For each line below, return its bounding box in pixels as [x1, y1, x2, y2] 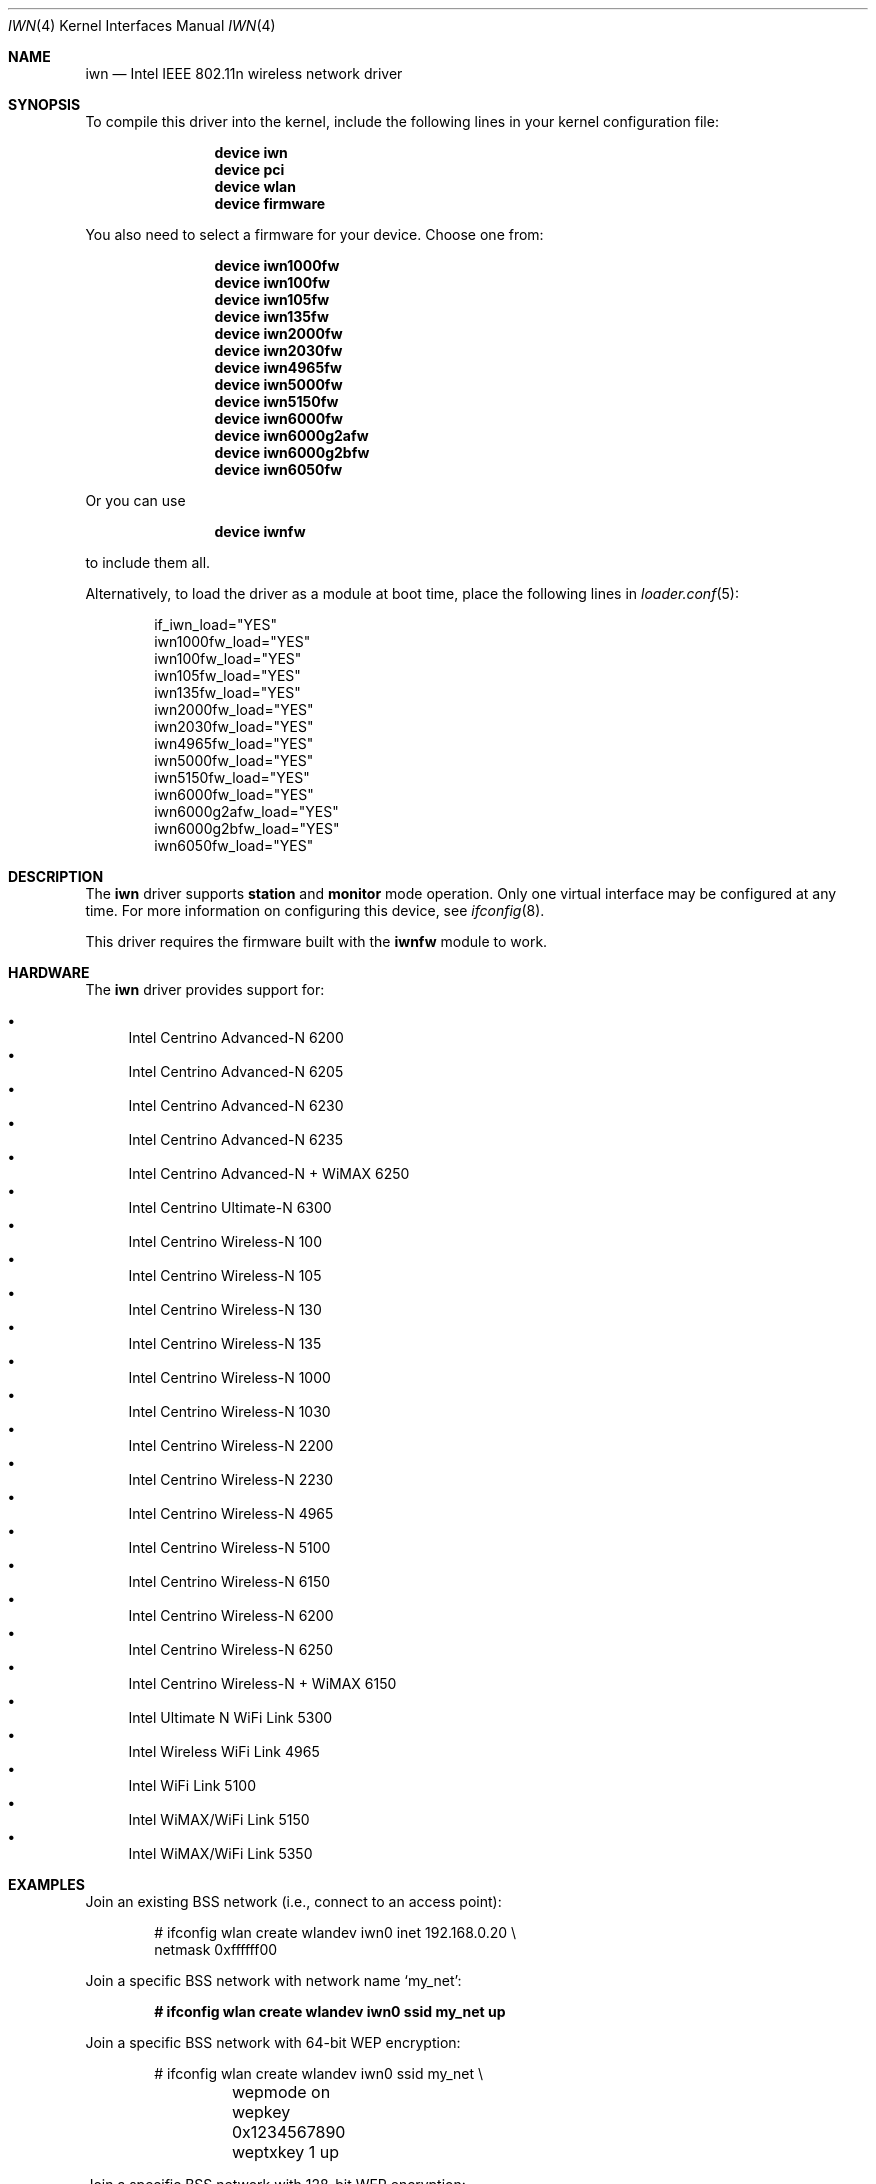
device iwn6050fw [214, 461, 343, 478]
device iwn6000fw [214, 410, 343, 427]
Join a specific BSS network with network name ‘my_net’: [85, 1972, 462, 1989]
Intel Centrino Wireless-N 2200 [128, 1437, 334, 1454]
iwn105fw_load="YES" [154, 667, 301, 684]
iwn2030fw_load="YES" [154, 718, 314, 735]
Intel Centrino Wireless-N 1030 [128, 1403, 331, 1420]
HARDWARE [8, 964, 90, 981]
